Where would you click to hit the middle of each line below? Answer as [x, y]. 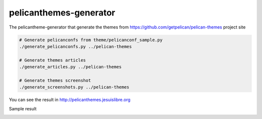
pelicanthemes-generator [62, 13]
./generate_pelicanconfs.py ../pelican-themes [75, 46]
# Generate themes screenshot [55, 80]
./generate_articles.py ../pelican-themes [70, 67]
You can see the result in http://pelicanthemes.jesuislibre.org [70, 100]
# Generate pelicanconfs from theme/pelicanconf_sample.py [91, 40]
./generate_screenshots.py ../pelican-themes [74, 87]
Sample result [23, 108]
